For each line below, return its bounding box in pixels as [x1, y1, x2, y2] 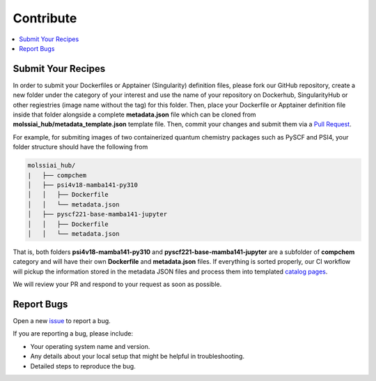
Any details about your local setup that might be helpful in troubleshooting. [30, 352, 245, 361]
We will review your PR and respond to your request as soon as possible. [13, 280, 222, 289]
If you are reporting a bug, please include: [13, 329, 134, 338]
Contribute [13, 10, 77, 26]
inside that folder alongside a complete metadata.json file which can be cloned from [13, 110, 257, 119]
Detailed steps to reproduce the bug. [30, 361, 136, 370]
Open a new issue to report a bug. [13, 316, 111, 324]
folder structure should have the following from [13, 143, 148, 151]
